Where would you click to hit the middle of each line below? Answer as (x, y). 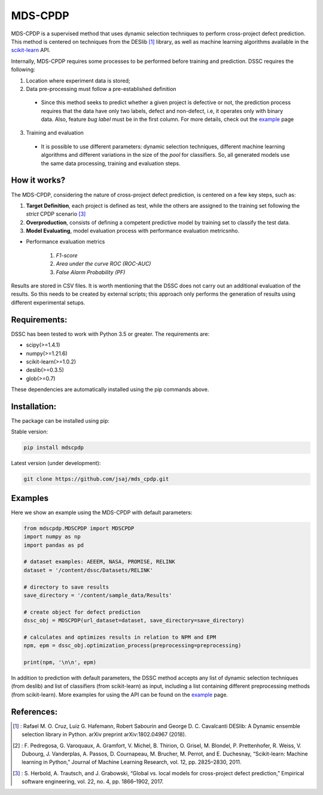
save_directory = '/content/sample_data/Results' (98, 595)
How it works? (38, 180)
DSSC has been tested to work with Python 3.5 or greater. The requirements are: (110, 334)
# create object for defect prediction (82, 612)
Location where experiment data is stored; (78, 80)
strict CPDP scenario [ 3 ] (56, 214)
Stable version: (30, 432)
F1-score (67, 255)
